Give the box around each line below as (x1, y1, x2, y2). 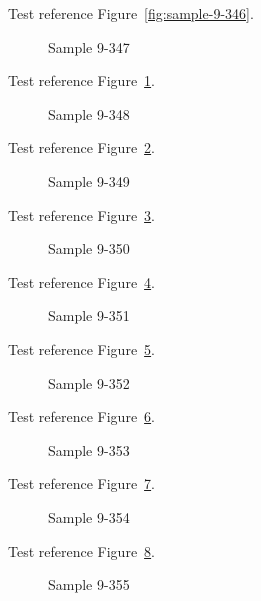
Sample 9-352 (48, 372, 130, 393)
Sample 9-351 (48, 305, 130, 326)
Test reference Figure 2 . (8, 137, 155, 158)
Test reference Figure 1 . (8, 70, 155, 91)
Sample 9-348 (48, 103, 130, 124)
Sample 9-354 (48, 506, 130, 527)
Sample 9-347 (48, 36, 130, 57)
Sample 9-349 (48, 170, 130, 191)
